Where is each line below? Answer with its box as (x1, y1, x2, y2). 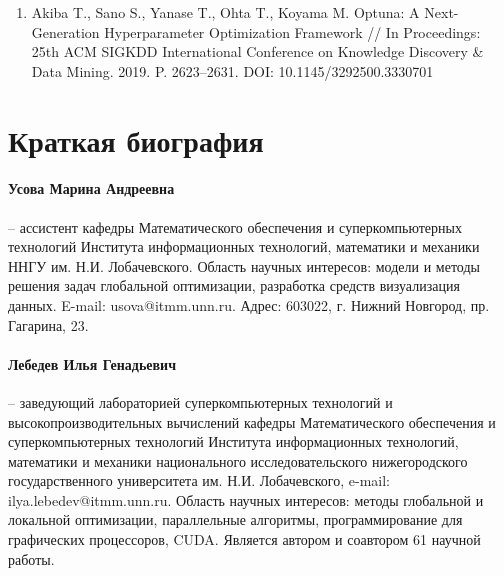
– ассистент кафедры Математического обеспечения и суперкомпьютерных (8, 216, 462, 237)
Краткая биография (8, 119, 264, 160)
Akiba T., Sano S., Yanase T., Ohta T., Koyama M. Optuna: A (31, 2, 420, 22)
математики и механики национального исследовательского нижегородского (8, 450, 468, 471)
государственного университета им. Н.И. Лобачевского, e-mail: (8, 470, 391, 491)
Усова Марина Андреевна (8, 178, 175, 199)
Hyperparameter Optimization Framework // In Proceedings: (104, 21, 481, 42)
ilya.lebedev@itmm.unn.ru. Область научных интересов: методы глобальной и (8, 489, 484, 510)
